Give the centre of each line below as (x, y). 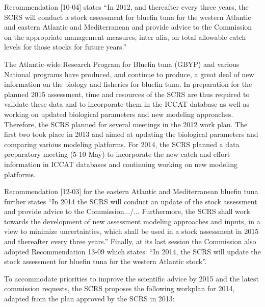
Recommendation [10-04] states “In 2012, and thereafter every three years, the (126, 7)
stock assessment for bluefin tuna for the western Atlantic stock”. (105, 261)
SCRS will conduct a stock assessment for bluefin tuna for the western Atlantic (128, 17)
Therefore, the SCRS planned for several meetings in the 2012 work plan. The (126, 124)
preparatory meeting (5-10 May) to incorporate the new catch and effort (117, 154)
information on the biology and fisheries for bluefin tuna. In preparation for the (128, 84)
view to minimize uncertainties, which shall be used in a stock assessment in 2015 (131, 231)
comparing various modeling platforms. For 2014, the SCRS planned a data (122, 144)
